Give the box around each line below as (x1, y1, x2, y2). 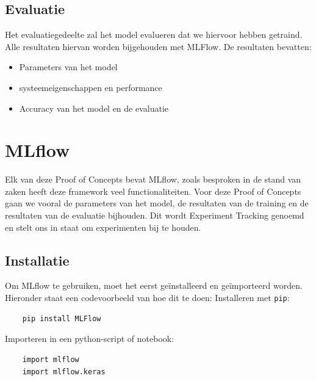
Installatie (5, 250, 70, 269)
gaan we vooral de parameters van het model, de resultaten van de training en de (5, 197, 309, 209)
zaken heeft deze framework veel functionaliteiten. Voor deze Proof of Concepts (5, 184, 301, 197)
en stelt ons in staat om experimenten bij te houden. (5, 220, 201, 233)
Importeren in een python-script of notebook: (5, 332, 174, 345)
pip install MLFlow (22, 314, 101, 323)
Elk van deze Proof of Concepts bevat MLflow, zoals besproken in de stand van (5, 173, 301, 186)
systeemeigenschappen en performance (19, 81, 162, 93)
